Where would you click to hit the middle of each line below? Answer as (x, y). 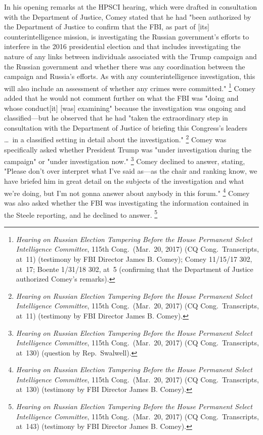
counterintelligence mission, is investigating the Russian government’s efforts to (127, 36)
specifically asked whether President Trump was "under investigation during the (128, 149)
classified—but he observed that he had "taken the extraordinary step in (116, 118)
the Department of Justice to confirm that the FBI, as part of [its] (107, 27)
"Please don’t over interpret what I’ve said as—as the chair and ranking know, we (131, 171)
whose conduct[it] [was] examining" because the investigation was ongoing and (125, 108)
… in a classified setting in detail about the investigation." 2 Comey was (115, 139)
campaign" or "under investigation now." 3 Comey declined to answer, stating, (125, 160)
